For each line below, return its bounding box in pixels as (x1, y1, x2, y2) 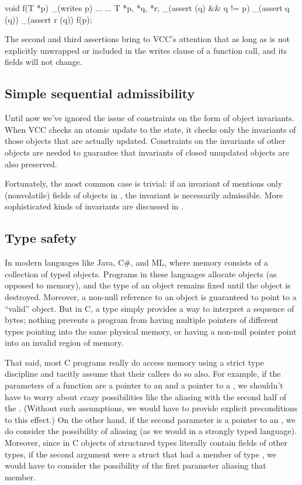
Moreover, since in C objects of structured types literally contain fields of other (5, 436, 288, 449)
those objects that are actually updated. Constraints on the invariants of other (5, 135, 286, 147)
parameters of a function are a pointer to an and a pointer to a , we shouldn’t (5, 379, 283, 391)
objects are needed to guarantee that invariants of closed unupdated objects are (5, 146, 289, 158)
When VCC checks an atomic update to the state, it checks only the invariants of (5, 123, 296, 135)
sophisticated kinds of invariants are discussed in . (5, 200, 183, 212)
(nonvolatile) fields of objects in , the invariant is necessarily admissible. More (5, 188, 283, 201)
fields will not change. (5, 56, 82, 68)
